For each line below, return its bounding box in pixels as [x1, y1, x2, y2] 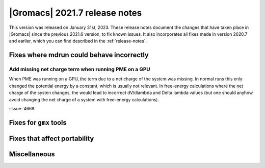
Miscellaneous [9, 150, 55, 158]
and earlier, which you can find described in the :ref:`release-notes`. [9, 38, 147, 44]
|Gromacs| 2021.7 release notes [9, 7, 142, 18]
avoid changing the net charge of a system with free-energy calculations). [9, 96, 159, 102]
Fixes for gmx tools [9, 118, 67, 127]
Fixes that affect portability [9, 134, 94, 143]
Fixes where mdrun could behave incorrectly [9, 51, 149, 59]
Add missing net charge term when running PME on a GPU [9, 66, 151, 73]
